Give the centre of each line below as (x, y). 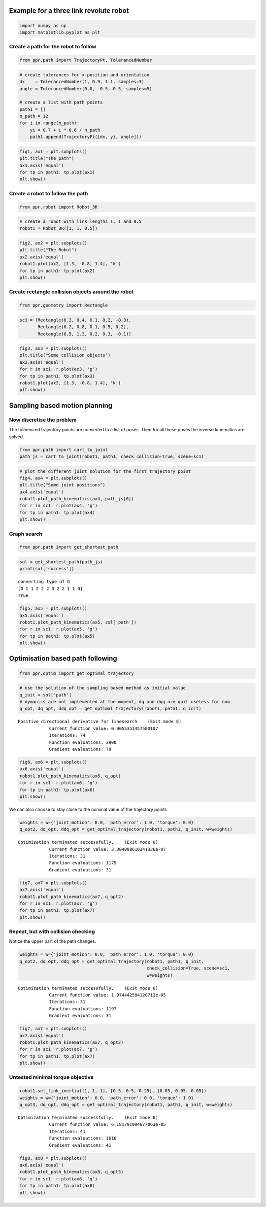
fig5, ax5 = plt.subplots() (53, 608)
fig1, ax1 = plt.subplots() (53, 151)
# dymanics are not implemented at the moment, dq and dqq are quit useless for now (125, 702)
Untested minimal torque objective (51, 1077)
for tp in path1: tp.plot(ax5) (57, 636)
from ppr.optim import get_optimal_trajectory (77, 673)
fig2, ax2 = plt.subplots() (53, 243)
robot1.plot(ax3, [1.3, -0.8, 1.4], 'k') (70, 383)
